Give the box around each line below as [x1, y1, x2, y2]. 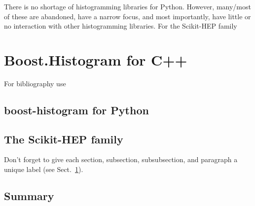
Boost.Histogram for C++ [4, 49, 187, 69]
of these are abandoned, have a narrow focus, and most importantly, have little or [4, 11, 251, 21]
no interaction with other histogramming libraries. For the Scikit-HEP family [4, 21, 237, 31]
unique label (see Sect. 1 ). [4, 164, 83, 174]
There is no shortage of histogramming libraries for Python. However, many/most [4, 1, 251, 11]
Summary [4, 188, 54, 204]
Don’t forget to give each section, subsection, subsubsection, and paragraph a [4, 154, 238, 165]
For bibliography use [4, 78, 66, 88]
